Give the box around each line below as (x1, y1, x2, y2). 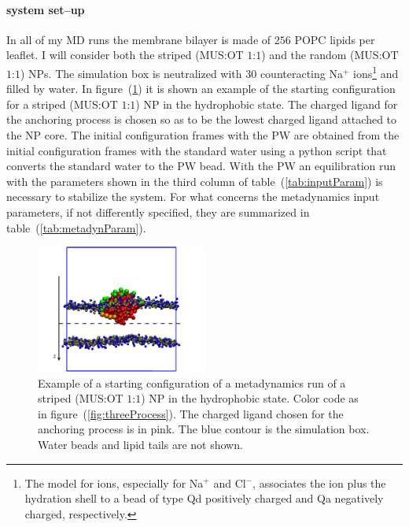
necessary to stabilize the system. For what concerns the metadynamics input (6, 188, 380, 205)
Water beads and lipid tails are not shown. (38, 436, 243, 452)
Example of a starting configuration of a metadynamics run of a (38, 374, 346, 391)
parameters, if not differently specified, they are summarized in (6, 203, 310, 220)
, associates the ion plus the (252, 474, 386, 491)
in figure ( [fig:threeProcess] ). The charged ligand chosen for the (38, 405, 344, 421)
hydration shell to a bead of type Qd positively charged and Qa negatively (24, 490, 384, 507)
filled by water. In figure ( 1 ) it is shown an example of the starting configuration (6, 80, 396, 97)
